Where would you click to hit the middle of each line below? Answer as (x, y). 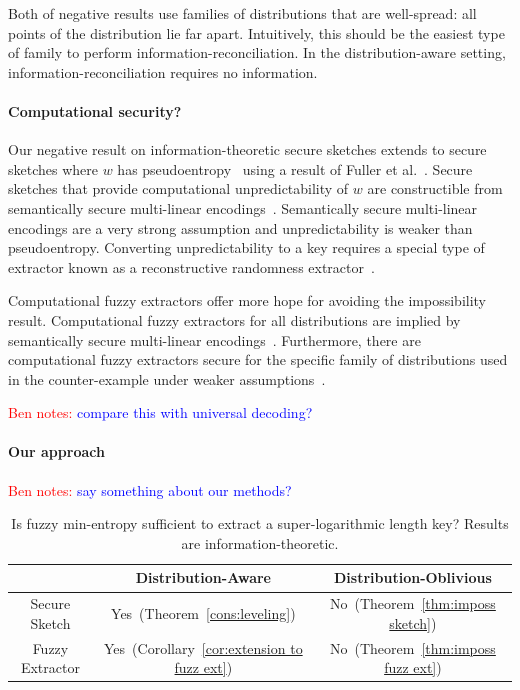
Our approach (56, 451)
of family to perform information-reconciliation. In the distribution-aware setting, (257, 52)
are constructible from (435, 188)
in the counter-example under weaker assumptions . (167, 378)
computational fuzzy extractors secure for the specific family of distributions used (258, 359)
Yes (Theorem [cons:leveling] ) (203, 613)
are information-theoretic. (260, 542)
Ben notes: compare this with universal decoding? (160, 412)
